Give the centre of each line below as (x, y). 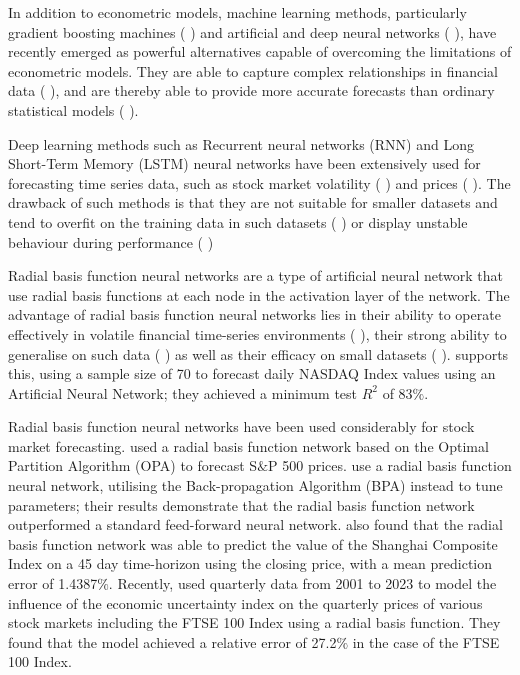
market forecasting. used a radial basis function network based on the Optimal (248, 445)
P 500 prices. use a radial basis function (390, 465)
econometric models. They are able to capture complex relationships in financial (253, 70)
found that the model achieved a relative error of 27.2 (172, 641)
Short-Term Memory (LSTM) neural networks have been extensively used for (244, 163)
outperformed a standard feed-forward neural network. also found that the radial (255, 524)
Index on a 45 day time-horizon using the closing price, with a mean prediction (250, 563)
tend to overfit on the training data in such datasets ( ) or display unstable (238, 221)
